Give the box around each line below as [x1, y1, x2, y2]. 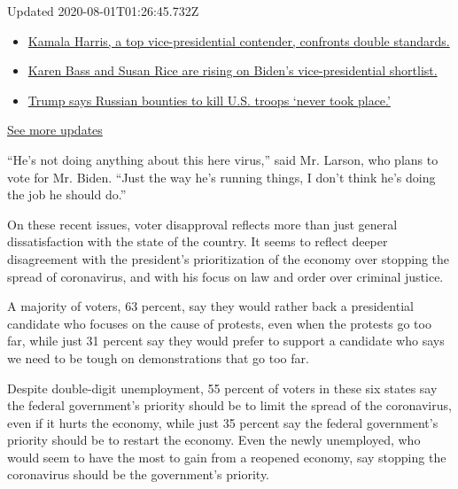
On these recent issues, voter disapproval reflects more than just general [7, 214, 398, 233]
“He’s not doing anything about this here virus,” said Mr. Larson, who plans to [7, 150, 439, 168]
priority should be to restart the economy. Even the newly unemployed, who [7, 431, 421, 449]
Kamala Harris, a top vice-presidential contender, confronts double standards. [27, 31, 450, 50]
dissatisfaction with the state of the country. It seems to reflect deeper [7, 232, 388, 251]
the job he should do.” [7, 185, 127, 204]
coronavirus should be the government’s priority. [7, 465, 270, 484]
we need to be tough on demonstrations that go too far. [7, 348, 309, 367]
